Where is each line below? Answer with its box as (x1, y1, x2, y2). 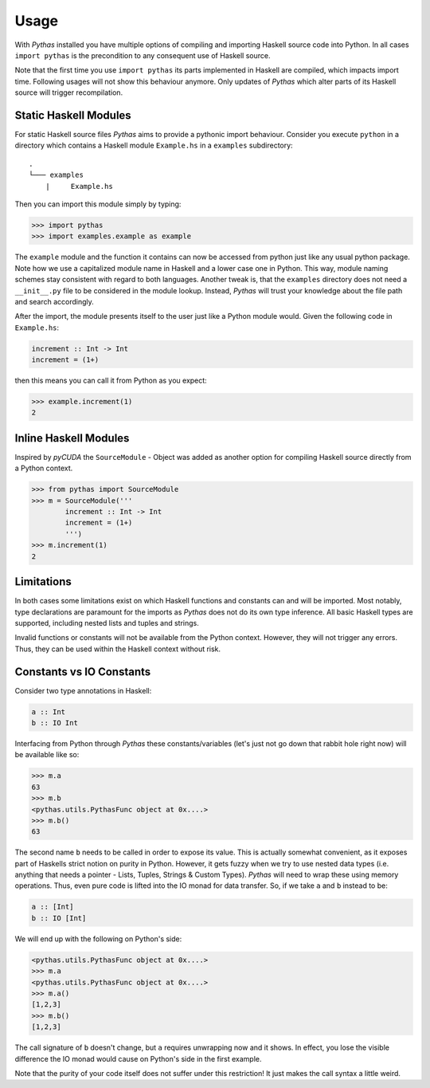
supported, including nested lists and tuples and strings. (14, 618, 199, 627)
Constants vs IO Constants (14, 665, 151, 678)
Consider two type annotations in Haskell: (14, 685, 152, 695)
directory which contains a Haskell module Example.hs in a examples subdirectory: (14, 140, 294, 151)
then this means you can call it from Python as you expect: (14, 375, 207, 386)
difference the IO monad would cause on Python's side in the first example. (14, 1054, 262, 1063)
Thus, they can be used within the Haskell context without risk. (14, 644, 221, 654)
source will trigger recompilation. (14, 88, 123, 97)
